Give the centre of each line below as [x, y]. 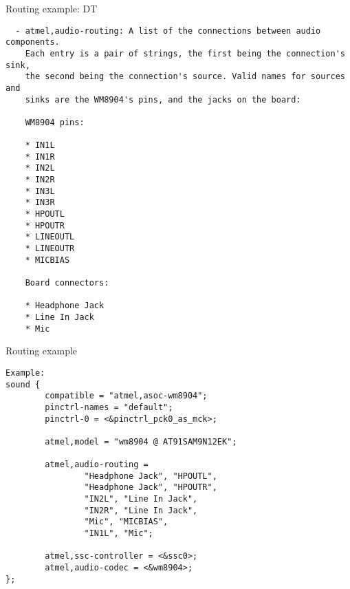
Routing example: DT [52, 8]
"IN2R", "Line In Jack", [141, 510]
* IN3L [40, 191]
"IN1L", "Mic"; [119, 534]
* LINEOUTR [50, 249]
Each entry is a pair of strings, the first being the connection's [185, 53]
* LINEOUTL [50, 237]
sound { [23, 384]
